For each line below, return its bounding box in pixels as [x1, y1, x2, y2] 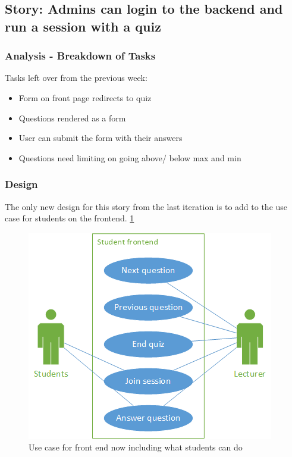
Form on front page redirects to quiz [18, 91, 152, 104]
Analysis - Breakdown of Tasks [5, 48, 156, 63]
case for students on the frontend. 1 [5, 212, 134, 224]
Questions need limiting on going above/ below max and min [18, 151, 241, 164]
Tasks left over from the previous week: [5, 71, 147, 84]
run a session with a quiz [5, 17, 161, 35]
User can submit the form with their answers [18, 132, 183, 144]
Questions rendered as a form [18, 111, 126, 124]
